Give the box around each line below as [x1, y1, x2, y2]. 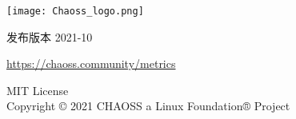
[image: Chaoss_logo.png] [6, 6, 144, 17]
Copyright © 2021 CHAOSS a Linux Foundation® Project [6, 97, 290, 114]
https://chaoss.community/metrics [6, 55, 176, 72]
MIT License [6, 81, 69, 98]
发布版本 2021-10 [6, 28, 93, 45]
